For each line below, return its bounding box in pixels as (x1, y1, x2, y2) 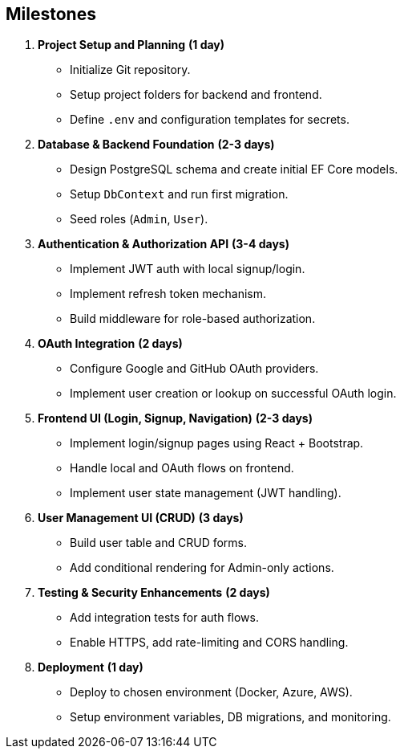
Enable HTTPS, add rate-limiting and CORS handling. (70, 635, 349, 650)
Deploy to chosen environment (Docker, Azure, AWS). (70, 685, 353, 700)
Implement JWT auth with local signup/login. (70, 262, 305, 276)
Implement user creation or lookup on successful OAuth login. (70, 386, 397, 401)
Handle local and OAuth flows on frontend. (70, 461, 294, 475)
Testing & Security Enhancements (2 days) (38, 586, 270, 600)
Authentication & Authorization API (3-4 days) (38, 237, 289, 251)
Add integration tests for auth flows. (70, 610, 259, 625)
